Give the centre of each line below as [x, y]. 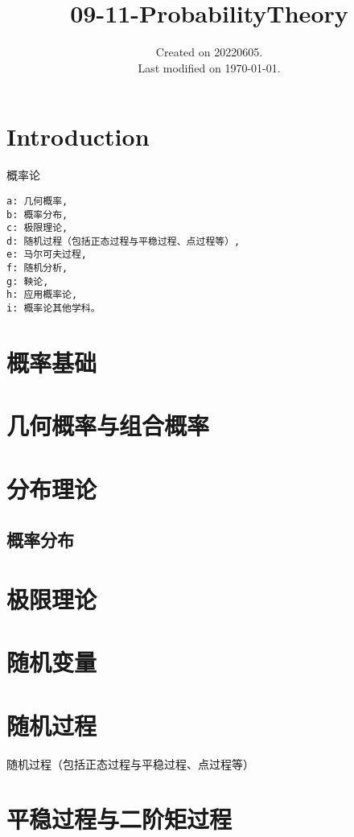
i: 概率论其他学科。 [54, 309]
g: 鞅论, [28, 281]
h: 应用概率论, [42, 295]
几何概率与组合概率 [108, 425]
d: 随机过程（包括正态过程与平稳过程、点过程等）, [123, 241]
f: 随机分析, [37, 268]
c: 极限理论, [37, 228]
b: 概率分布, [37, 214]
